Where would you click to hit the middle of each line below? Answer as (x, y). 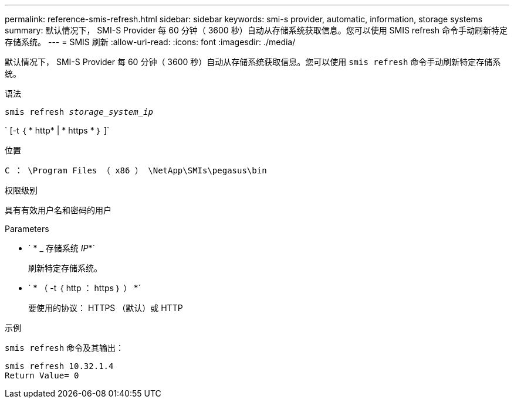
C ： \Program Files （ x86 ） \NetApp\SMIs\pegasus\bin (136, 170)
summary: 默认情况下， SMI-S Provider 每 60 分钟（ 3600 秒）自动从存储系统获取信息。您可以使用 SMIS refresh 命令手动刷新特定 (256, 30)
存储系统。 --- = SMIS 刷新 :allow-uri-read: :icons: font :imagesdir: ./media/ (150, 42)
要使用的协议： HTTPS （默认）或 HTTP (106, 308)
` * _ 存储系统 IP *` (62, 248)
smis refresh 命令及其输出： (65, 348)
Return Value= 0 (42, 375)
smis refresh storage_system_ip (79, 112)
